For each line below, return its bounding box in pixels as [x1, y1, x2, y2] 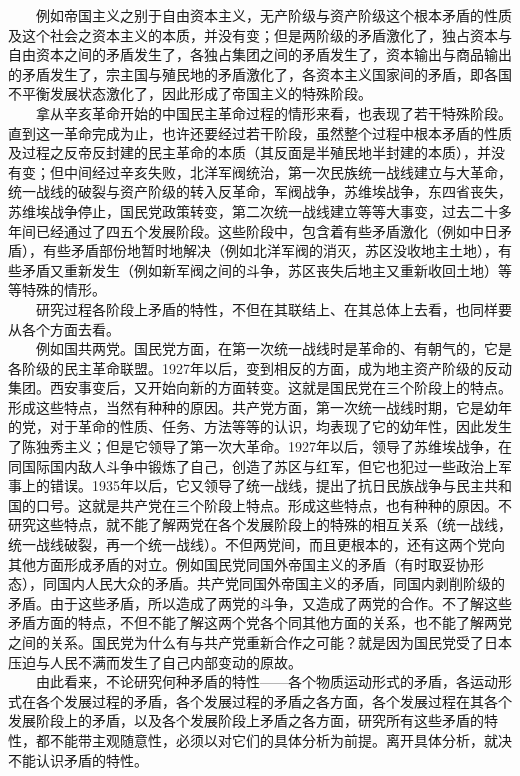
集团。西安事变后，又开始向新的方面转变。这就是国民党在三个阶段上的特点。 [8, 377, 512, 398]
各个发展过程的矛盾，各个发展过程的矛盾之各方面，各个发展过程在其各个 [35, 690, 512, 711]
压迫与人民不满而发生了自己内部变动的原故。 [8, 651, 302, 672]
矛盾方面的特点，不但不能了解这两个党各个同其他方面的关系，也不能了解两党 [8, 612, 512, 633]
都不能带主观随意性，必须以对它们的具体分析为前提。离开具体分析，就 [35, 729, 498, 750]
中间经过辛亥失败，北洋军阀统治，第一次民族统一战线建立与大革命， [63, 161, 512, 182]
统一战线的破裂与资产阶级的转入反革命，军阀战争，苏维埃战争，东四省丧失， [8, 181, 512, 202]
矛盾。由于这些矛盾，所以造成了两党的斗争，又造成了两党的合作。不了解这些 [8, 592, 512, 613]
